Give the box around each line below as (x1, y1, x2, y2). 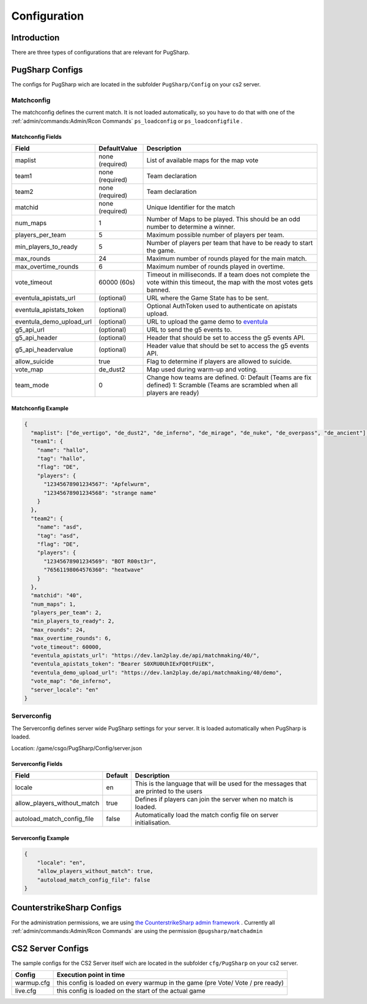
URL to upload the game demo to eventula (146, 317, 269, 325)
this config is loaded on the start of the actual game (56, 987, 206, 995)
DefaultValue (98, 144, 138, 152)
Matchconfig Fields (11, 133, 62, 140)
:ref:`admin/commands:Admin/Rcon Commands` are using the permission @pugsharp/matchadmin (11, 927, 263, 934)
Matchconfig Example (11, 404, 69, 412)
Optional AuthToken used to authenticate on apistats (146, 302, 298, 310)
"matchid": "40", (31, 592, 83, 599)
